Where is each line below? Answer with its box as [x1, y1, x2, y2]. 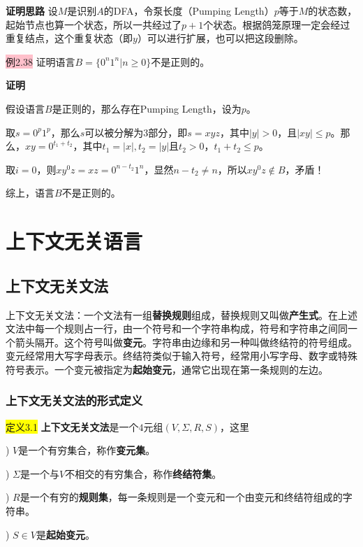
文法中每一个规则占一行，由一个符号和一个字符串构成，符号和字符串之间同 [6, 321, 348, 336]
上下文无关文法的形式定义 [6, 392, 143, 409]
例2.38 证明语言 [6, 54, 75, 69]
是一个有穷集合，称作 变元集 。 [18, 443, 156, 457]
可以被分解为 [84, 125, 144, 139]
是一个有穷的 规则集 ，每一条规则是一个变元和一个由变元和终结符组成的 [20, 490, 343, 504]
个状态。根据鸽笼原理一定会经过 [203, 17, 350, 31]
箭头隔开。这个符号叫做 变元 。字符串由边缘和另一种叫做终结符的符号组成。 [15, 334, 357, 349]
